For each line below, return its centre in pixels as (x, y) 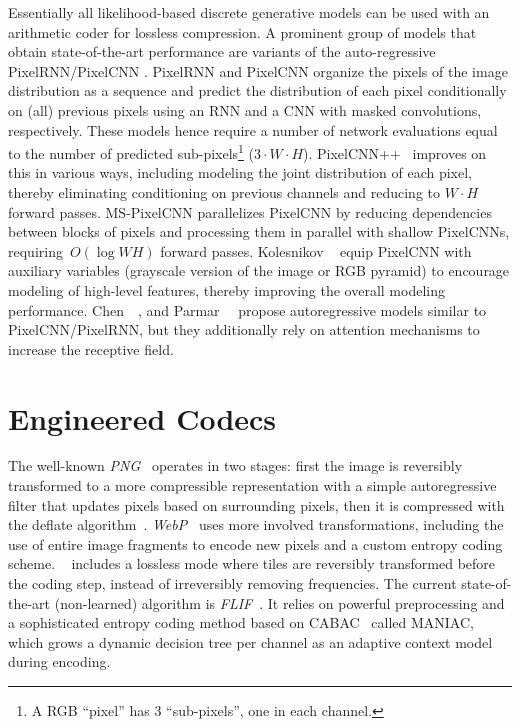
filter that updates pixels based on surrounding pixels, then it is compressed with (256, 504)
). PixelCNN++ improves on (395, 152)
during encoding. (59, 661)
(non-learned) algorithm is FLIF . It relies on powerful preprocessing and (279, 602)
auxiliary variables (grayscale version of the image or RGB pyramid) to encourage (259, 270)
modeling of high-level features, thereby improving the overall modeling (226, 289)
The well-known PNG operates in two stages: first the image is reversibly (235, 465)
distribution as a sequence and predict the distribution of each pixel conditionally (257, 90)
